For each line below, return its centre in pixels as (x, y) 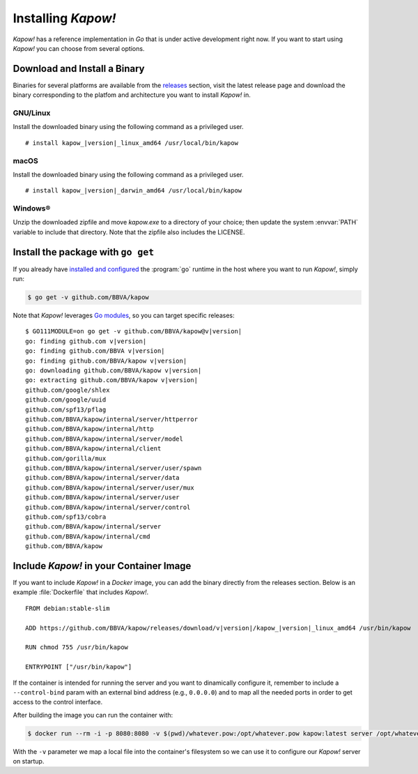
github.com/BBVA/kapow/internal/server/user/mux (110, 487)
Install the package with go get (84, 252)
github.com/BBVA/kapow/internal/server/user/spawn (114, 468)
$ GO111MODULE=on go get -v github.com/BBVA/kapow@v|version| (134, 332)
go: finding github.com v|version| (86, 341)
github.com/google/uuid (66, 400)
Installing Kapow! (64, 18)
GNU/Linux (32, 113)
